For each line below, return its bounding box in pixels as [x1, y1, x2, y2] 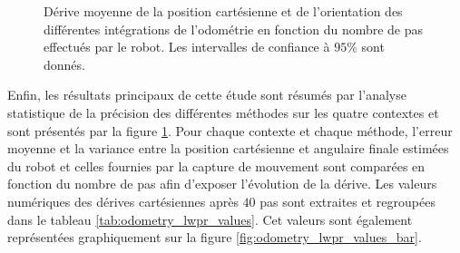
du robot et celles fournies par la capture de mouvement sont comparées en [7, 156, 426, 175]
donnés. [44, 54, 85, 73]
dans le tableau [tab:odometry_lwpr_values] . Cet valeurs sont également [7, 209, 413, 229]
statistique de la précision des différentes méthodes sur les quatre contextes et [7, 102, 439, 122]
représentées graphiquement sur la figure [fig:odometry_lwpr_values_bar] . [7, 228, 422, 247]
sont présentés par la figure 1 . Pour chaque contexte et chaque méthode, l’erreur [7, 121, 453, 140]
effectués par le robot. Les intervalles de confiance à [44, 37, 330, 56]
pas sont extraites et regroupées [259, 191, 436, 210]
